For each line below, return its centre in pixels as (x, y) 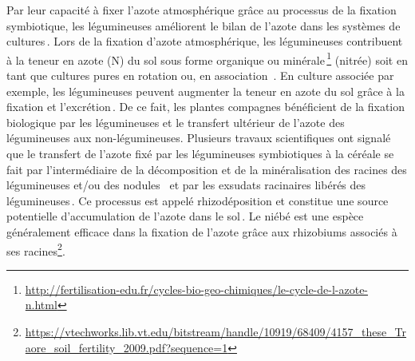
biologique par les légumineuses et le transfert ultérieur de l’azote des (176, 122)
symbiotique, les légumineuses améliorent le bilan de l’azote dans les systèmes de (204, 25)
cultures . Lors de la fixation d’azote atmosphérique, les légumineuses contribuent (205, 41)
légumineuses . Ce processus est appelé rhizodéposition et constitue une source (198, 200)
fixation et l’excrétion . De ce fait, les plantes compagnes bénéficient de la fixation (206, 107)
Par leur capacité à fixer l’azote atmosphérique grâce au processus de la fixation (202, 10)
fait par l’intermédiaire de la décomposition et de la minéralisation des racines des (207, 169)
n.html (41, 305)
